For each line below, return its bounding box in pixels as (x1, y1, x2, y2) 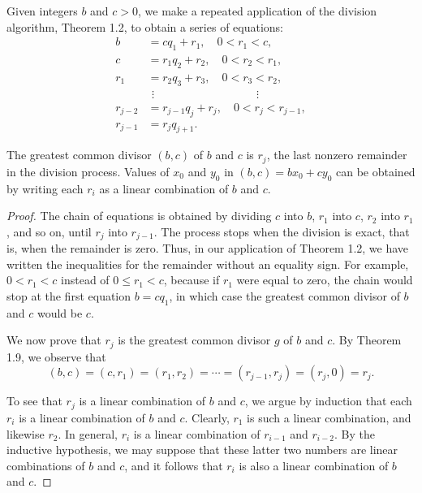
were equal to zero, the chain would (236, 271, 413, 288)
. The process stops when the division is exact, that (153, 223, 410, 240)
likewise (6, 425, 45, 442)
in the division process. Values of (6, 162, 170, 179)
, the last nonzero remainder (266, 146, 407, 163)
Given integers (6, 2, 78, 19)
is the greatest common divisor (118, 331, 271, 348)
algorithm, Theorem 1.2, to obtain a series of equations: (6, 18, 284, 35)
